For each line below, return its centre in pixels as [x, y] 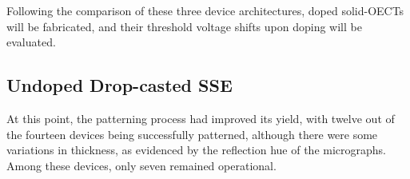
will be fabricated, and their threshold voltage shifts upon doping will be [184, 26]
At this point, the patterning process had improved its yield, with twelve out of [201, 118]
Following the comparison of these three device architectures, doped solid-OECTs [205, 10]
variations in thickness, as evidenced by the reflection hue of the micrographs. [196, 150]
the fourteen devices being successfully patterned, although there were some [192, 134]
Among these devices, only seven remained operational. [141, 165]
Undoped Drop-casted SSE [119, 85]
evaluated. [31, 42]
